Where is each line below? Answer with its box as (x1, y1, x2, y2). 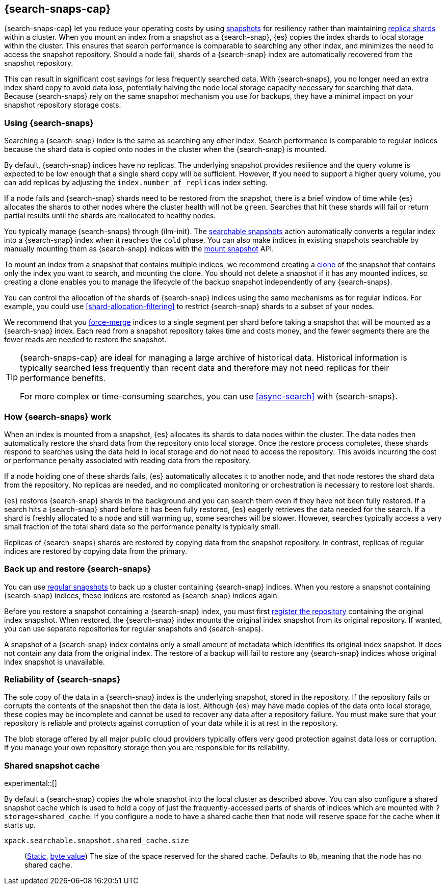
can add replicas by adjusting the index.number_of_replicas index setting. (4, 178, 268, 187)
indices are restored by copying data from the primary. (4, 546, 188, 555)
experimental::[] (4, 779, 57, 788)
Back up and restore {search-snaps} (4, 564, 151, 574)
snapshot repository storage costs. (4, 100, 121, 110)
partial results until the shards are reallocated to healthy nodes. (4, 211, 216, 220)
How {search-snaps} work (4, 411, 111, 422)
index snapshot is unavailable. (4, 657, 105, 666)
